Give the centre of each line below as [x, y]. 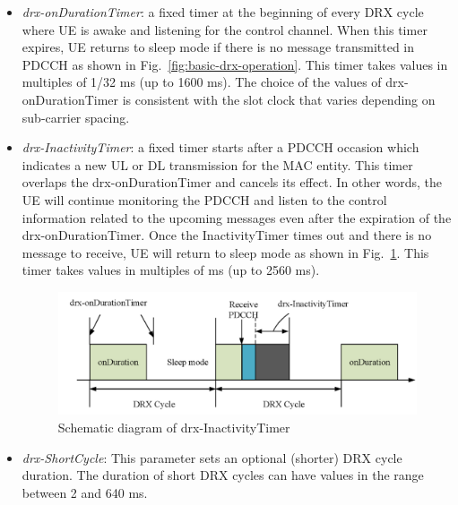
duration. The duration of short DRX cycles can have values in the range [223, 475]
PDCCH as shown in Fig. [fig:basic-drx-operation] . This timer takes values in [235, 64]
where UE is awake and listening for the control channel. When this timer [225, 29]
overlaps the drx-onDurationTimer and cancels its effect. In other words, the [232, 182]
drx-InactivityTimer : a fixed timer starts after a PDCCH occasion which [220, 147]
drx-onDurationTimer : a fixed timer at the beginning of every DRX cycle [223, 12]
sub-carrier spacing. [76, 117]
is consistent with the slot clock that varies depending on [279, 99]
